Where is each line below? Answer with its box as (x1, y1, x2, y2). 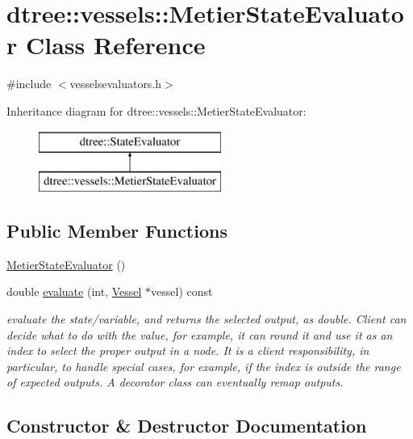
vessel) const (151, 283, 213, 300)
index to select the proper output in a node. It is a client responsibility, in (6, 342, 369, 359)
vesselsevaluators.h (69, 75, 162, 92)
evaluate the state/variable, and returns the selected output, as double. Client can (6, 310, 407, 327)
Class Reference (25, 28, 206, 61)
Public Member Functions (6, 218, 227, 243)
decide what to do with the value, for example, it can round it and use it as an (6, 326, 393, 343)
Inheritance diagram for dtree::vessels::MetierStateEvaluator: (6, 102, 307, 119)
